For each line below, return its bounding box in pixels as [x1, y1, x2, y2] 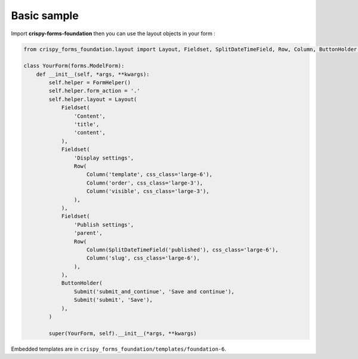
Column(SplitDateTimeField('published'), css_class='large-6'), [87, 246, 279, 253]
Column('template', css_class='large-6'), [87, 171, 213, 178]
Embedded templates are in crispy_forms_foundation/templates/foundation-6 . [11, 345, 227, 352]
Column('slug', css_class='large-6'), [87, 254, 200, 262]
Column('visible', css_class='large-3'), [87, 188, 209, 195]
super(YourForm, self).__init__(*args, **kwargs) [48, 330, 197, 337]
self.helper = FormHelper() [48, 79, 131, 86]
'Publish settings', [73, 221, 134, 228]
